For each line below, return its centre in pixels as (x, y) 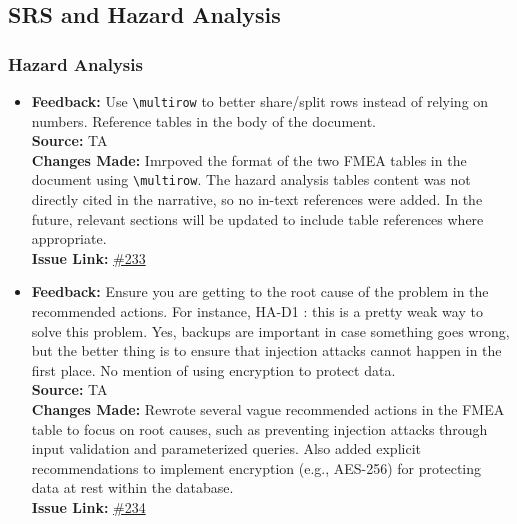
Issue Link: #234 (88, 507)
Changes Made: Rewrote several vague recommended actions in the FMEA (268, 409)
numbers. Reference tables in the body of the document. (203, 120)
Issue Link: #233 (88, 257)
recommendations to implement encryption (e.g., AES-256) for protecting (256, 467)
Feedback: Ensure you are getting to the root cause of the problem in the (260, 291)
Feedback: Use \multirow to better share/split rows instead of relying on (260, 101)
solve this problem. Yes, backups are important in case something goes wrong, (270, 330)
